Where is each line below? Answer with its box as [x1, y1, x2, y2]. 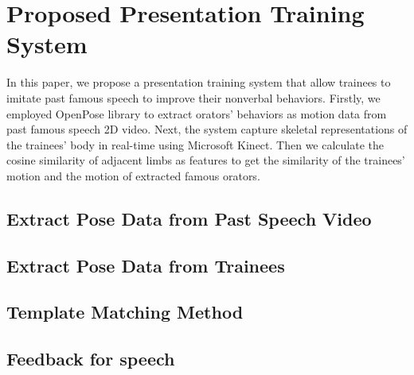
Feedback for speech [6, 346, 175, 371]
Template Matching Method [6, 300, 244, 324]
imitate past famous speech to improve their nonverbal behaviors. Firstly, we [6, 89, 381, 106]
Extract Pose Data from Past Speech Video [6, 206, 372, 230]
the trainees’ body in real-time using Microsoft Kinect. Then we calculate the [6, 136, 384, 153]
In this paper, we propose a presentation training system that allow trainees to [6, 74, 391, 91]
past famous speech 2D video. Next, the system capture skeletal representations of [6, 121, 408, 137]
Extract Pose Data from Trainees [6, 253, 285, 277]
